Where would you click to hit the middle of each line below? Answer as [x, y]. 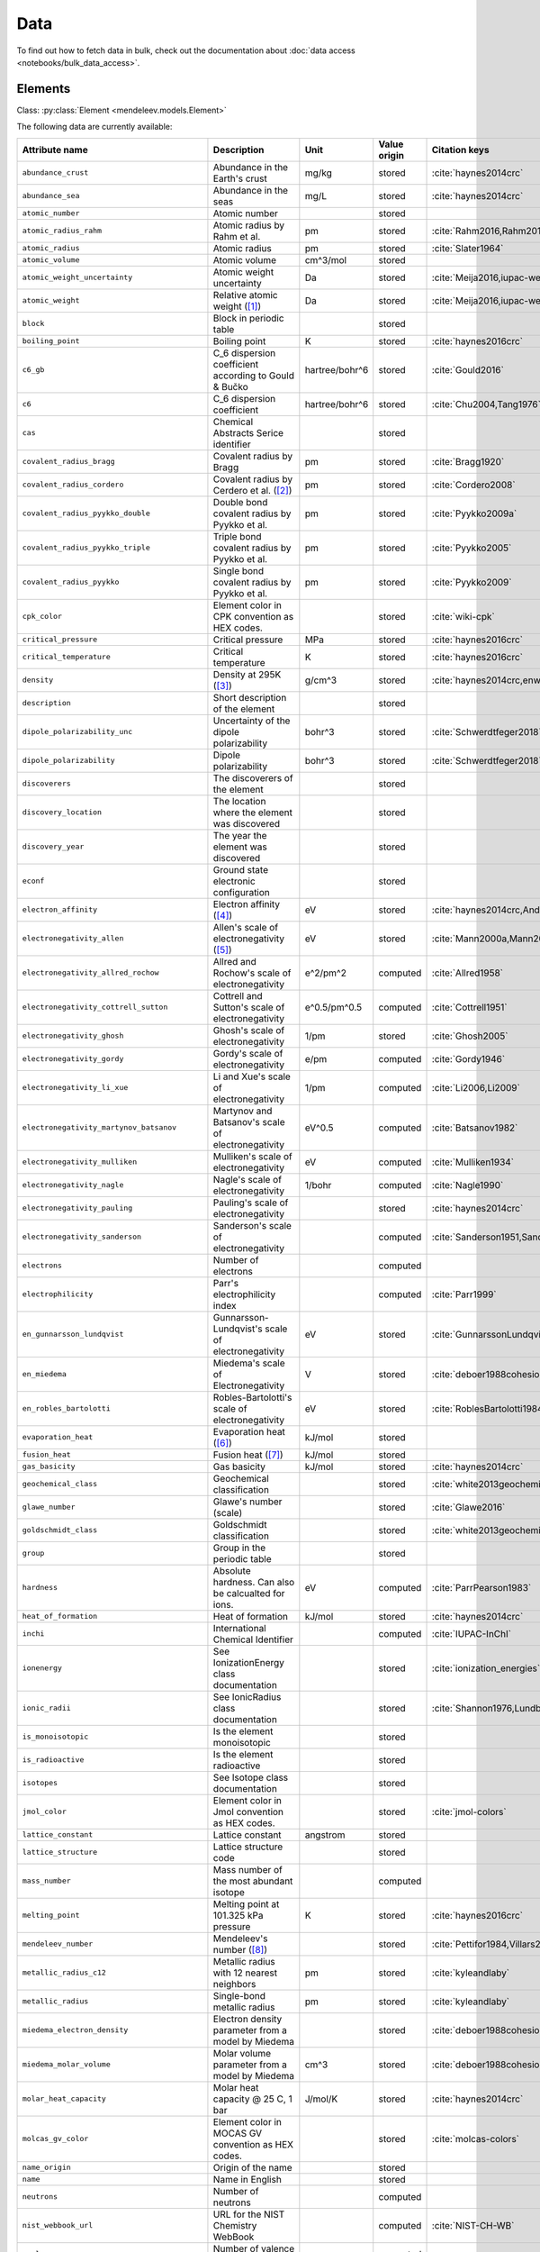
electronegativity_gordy [73, 1059]
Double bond [240, 502]
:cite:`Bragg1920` [468, 461]
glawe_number [49, 1507]
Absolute [232, 1570]
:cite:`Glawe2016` [468, 1507]
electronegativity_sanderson [82, 1237]
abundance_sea [51, 196]
